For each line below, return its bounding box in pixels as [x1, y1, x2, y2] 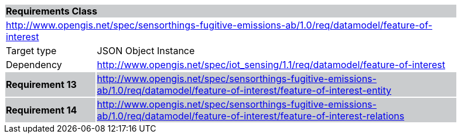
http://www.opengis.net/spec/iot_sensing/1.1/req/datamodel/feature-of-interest [97, 59, 446, 70]
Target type [6, 45, 57, 56]
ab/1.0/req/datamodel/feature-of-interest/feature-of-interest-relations [97, 110, 405, 122]
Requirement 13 [6, 79, 77, 90]
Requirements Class [6, 5, 97, 17]
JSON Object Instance [97, 45, 195, 56]
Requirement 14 [6, 104, 77, 116]
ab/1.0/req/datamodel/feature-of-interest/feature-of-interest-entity [97, 84, 392, 96]
